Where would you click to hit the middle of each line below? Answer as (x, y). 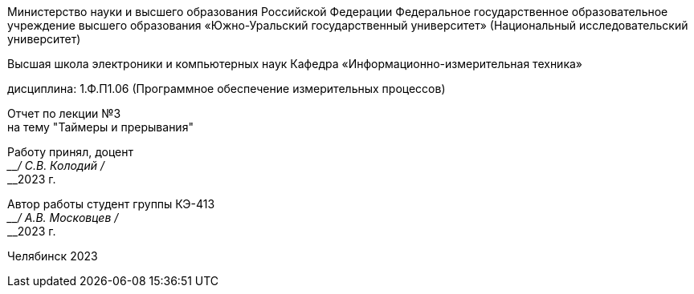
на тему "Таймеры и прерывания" (100, 127)
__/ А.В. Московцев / (63, 217)
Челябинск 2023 (53, 256)
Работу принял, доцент (71, 152)
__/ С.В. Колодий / (56, 165)
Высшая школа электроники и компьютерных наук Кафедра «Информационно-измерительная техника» (295, 64)
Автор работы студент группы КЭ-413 (111, 204)
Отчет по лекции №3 (64, 113)
